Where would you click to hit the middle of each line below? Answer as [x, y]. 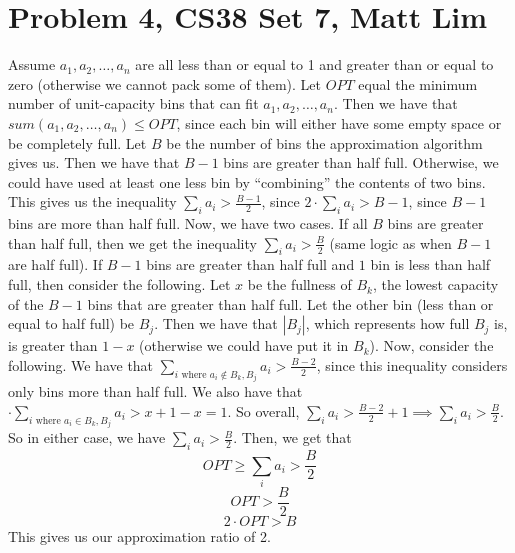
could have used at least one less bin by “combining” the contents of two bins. [247, 181]
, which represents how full [387, 323]
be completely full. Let [77, 142]
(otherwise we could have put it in [244, 345]
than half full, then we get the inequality [132, 242]
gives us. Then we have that [94, 162]
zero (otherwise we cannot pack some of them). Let [165, 83]
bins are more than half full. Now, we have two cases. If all [188, 223]
